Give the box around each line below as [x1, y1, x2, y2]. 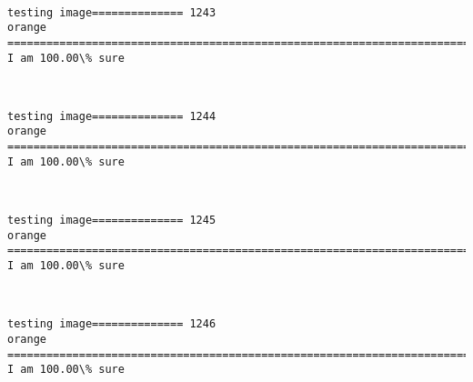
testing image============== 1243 [7, 5, 216, 19]
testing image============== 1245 [7, 214, 216, 227]
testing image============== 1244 [7, 109, 216, 123]
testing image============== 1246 [7, 317, 216, 331]
